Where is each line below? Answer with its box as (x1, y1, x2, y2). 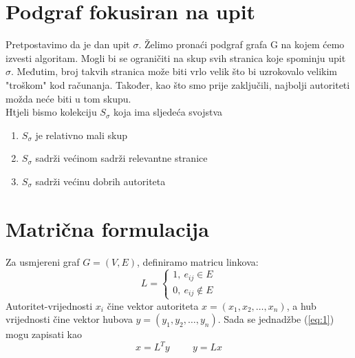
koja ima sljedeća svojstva (114, 105, 223, 119)
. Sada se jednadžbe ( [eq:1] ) (217, 312, 334, 326)
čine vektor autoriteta (107, 298, 199, 313)
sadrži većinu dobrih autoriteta (35, 173, 166, 188)
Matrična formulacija (6, 214, 209, 242)
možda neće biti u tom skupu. (6, 91, 131, 105)
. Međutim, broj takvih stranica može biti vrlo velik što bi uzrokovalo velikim (11, 64, 337, 78)
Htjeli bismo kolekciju (6, 105, 97, 119)
